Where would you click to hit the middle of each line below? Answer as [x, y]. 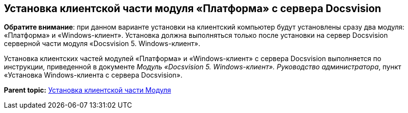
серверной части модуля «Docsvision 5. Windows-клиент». [102, 44]
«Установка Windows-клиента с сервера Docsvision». [93, 75]
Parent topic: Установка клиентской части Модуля [87, 90]
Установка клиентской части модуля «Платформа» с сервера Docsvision [193, 8]
